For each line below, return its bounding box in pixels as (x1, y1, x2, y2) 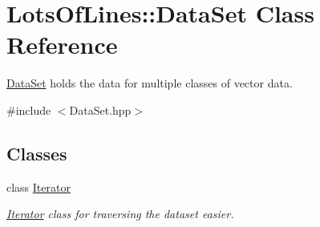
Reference (6, 28, 118, 61)
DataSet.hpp (69, 101, 132, 118)
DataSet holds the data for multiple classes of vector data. (6, 75, 293, 91)
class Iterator (6, 178, 71, 195)
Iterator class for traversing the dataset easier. (6, 205, 234, 222)
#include (6, 101, 51, 118)
